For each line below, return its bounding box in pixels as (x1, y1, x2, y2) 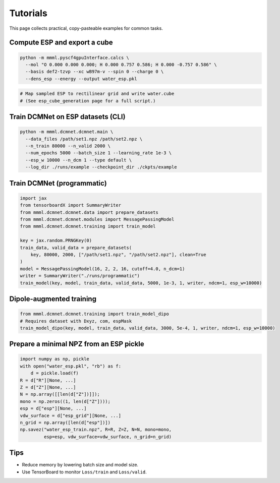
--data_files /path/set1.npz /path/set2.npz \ (25, 136, 143, 142)
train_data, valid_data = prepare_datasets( (20, 245, 132, 251)
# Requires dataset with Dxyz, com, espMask (20, 318, 132, 324)
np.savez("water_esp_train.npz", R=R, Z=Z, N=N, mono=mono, (20, 427, 172, 433)
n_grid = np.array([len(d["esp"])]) (20, 420, 111, 426)
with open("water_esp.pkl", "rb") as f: (20, 363, 121, 369)
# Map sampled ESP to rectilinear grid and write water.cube (20, 91, 175, 97)
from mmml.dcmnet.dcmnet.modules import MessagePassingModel (20, 217, 175, 222)
